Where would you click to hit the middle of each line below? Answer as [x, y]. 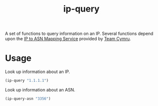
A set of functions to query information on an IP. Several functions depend [79, 34]
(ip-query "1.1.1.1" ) [27, 81]
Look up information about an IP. [38, 72]
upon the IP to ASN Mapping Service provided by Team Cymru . [68, 39]
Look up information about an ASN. [40, 90]
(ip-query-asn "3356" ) [28, 99]
